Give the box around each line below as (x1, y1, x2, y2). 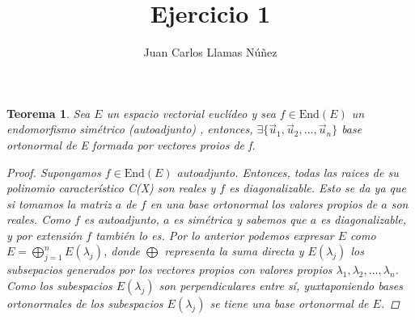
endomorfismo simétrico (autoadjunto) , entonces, (6, 120, 253, 137)
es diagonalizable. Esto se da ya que (229, 179, 406, 196)
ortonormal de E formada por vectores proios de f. (6, 136, 256, 153)
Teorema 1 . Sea (6, 104, 91, 121)
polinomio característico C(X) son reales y (6, 179, 216, 196)
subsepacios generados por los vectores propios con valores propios (6, 261, 332, 278)
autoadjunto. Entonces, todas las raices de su (176, 163, 399, 180)
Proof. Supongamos (6, 163, 101, 180)
